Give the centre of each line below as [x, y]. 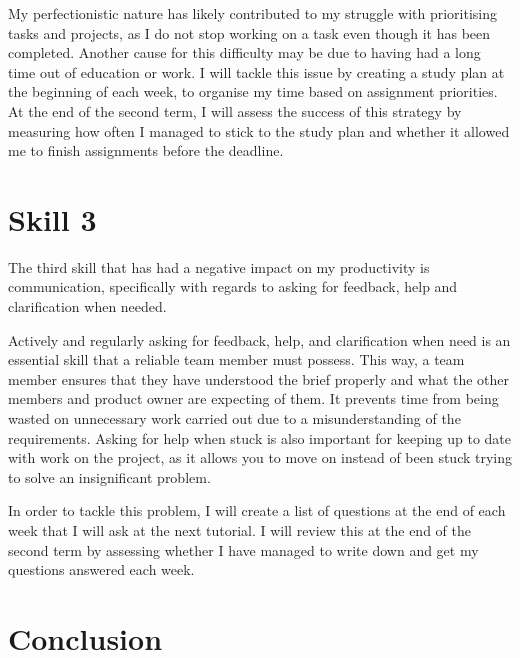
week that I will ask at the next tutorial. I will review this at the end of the [239, 530]
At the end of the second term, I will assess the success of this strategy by [235, 110]
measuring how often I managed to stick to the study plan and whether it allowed [259, 130]
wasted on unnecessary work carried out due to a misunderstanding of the [234, 418]
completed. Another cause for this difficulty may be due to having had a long [244, 52]
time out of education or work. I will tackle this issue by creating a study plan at [256, 71]
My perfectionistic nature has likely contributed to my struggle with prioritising [253, 13]
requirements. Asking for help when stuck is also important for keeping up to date [260, 437]
